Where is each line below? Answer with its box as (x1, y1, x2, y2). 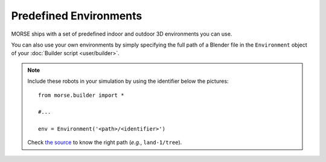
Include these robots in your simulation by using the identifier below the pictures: (27, 77, 229, 85)
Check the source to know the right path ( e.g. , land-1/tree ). (27, 139, 182, 146)
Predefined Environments (11, 9, 142, 22)
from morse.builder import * (38, 91, 124, 99)
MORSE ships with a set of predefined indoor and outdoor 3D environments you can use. (11, 30, 232, 37)
